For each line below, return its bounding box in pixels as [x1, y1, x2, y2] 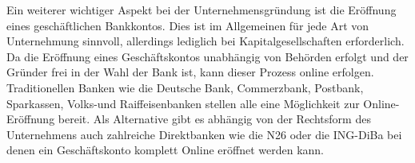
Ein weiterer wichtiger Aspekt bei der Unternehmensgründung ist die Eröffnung [6, 2, 397, 17]
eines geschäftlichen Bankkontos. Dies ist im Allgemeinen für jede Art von [6, 17, 369, 33]
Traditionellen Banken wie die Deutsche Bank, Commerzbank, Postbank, [6, 79, 364, 95]
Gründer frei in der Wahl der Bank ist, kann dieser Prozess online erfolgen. [6, 64, 374, 80]
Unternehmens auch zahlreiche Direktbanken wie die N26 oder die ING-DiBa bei [6, 126, 402, 142]
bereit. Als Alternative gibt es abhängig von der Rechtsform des [58, 111, 371, 127]
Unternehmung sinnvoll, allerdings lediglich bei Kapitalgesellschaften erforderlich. [6, 33, 405, 49]
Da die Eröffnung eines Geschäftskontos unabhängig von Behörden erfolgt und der [6, 48, 409, 64]
